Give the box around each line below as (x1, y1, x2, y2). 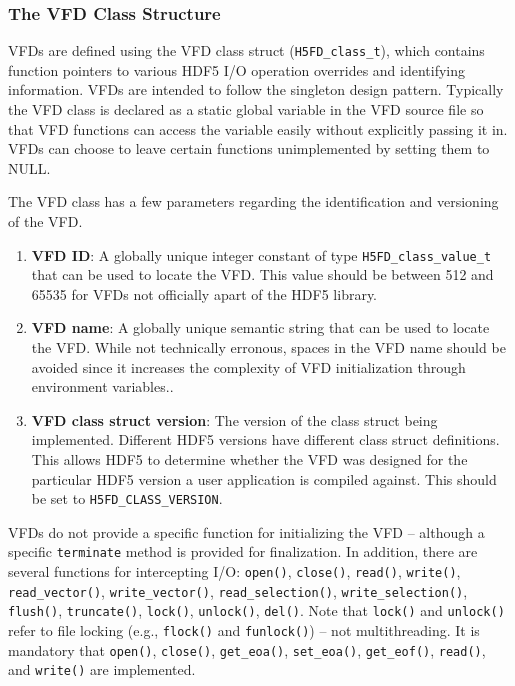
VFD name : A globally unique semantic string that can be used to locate (31, 317, 490, 338)
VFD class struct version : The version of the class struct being (31, 409, 438, 430)
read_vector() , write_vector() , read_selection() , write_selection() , (8, 580, 468, 601)
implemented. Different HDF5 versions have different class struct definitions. (31, 429, 500, 450)
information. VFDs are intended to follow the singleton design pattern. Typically (8, 79, 504, 100)
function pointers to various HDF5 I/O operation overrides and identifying (8, 59, 466, 80)
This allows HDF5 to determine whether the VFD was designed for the (31, 449, 468, 470)
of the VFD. (8, 211, 83, 232)
